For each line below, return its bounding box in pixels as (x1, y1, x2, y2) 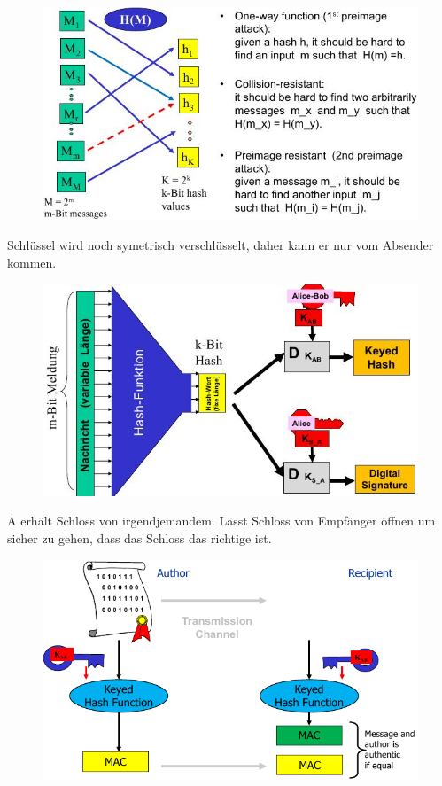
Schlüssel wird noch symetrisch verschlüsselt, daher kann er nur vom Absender (7, 236, 434, 254)
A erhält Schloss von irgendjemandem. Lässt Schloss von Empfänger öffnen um (7, 511, 436, 530)
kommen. (7, 253, 57, 272)
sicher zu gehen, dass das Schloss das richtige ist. (7, 528, 272, 547)
